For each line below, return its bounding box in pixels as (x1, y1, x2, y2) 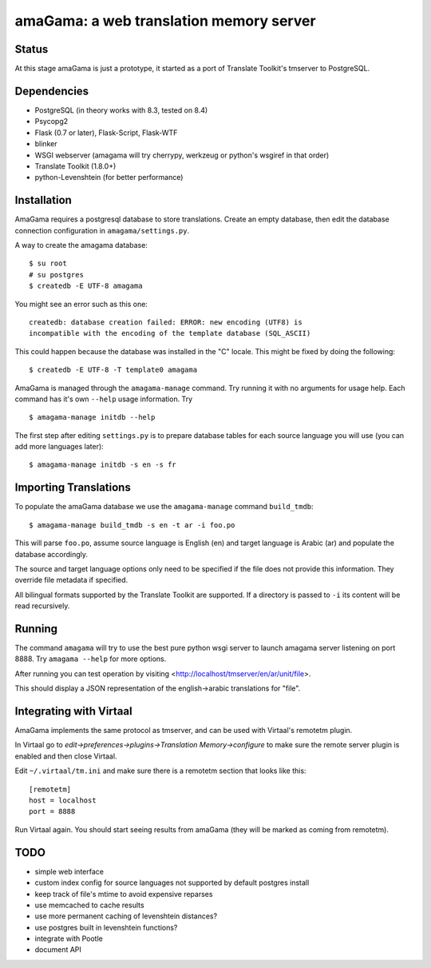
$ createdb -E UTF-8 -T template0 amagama (29, 365, 198, 375)
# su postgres (29, 270, 84, 279)
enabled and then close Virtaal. (14, 751, 117, 761)
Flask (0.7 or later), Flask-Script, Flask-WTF (34, 128, 178, 137)
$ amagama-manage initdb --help (29, 412, 156, 422)
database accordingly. (14, 549, 88, 559)
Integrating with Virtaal (14, 704, 132, 718)
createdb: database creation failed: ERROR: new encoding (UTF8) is (29, 317, 302, 327)
